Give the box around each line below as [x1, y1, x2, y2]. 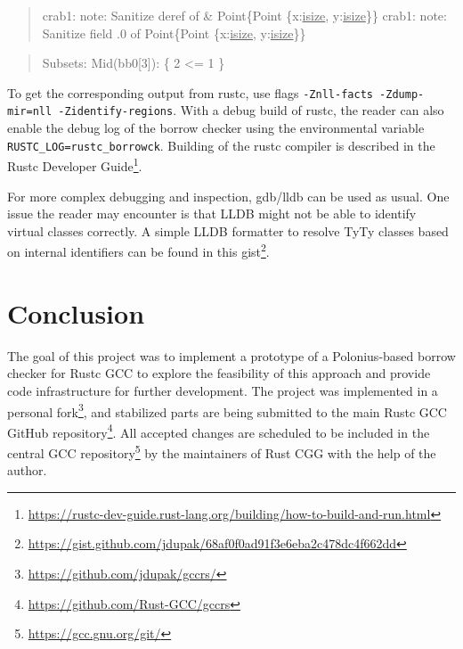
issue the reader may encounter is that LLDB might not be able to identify [7, 204, 417, 223]
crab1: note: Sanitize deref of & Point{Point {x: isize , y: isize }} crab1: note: [42, 6, 447, 24]
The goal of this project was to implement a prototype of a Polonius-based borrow [7, 346, 456, 365]
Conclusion [7, 294, 145, 331]
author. [7, 461, 47, 480]
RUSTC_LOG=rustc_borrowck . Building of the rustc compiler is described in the [7, 136, 435, 154]
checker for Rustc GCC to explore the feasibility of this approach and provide [7, 364, 431, 382]
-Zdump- [379, 87, 425, 101]
